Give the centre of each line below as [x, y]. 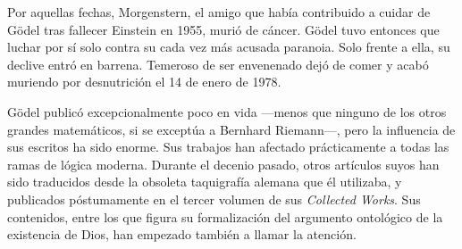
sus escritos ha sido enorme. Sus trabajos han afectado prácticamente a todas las [228, 147]
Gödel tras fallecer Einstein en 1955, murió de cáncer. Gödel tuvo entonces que [223, 29]
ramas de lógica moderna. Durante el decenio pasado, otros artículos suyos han [223, 164]
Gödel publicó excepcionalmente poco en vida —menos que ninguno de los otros [227, 111]
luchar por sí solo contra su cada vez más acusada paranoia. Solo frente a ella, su [229, 47]
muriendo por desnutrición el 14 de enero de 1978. [144, 82]
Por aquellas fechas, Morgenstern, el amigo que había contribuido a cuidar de [219, 12]
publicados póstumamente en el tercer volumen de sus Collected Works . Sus [214, 199]
